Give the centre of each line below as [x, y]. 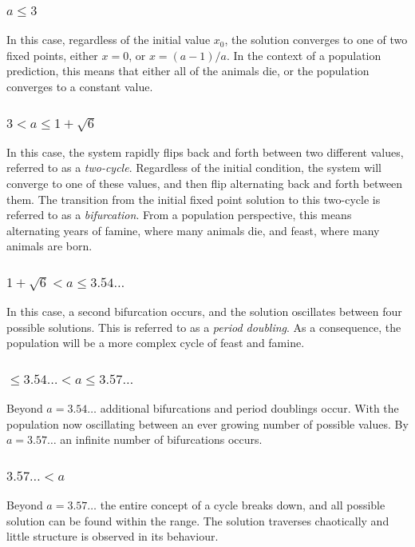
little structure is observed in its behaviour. [113, 536]
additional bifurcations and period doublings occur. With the [249, 408]
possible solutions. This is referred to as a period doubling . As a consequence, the [204, 327]
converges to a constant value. [80, 86]
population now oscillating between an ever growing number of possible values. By [207, 423]
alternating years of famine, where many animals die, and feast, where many [193, 230]
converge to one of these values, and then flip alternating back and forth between [205, 183]
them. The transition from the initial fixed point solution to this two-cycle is [194, 199]
